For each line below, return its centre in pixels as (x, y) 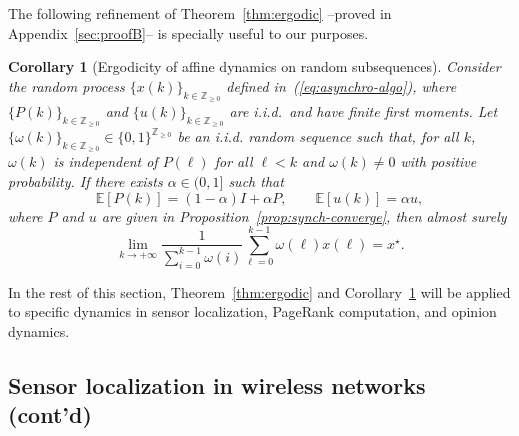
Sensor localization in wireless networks (217, 384)
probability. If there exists (85, 180)
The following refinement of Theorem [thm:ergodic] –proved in (200, 13)
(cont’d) (50, 414)
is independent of (105, 161)
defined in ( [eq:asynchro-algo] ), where (341, 85)
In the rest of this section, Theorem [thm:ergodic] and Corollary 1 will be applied (259, 291)
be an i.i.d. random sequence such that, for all (318, 136)
